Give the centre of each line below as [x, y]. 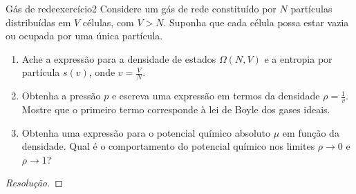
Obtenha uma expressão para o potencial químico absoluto [146, 132]
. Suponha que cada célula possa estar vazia [256, 22]
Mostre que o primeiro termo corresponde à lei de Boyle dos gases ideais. [176, 109]
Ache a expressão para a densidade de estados [119, 58]
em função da [311, 132]
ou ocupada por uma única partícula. [84, 36]
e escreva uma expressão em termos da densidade [216, 96]
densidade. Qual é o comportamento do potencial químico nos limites [168, 146]
